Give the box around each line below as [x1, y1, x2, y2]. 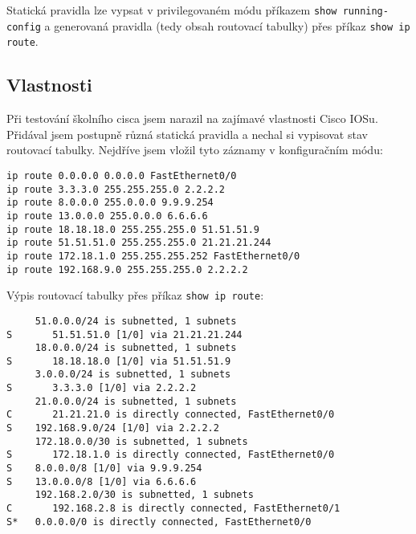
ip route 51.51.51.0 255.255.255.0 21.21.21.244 [6, 237, 271, 249]
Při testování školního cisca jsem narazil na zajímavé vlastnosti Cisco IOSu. [6, 110, 378, 127]
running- [342, 6, 389, 17]
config [6, 21, 41, 33]
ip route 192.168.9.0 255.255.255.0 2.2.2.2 [6, 263, 248, 275]
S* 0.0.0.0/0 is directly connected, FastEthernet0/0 [6, 516, 312, 528]
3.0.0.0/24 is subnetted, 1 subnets [35, 369, 231, 381]
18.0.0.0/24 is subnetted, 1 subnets [35, 342, 237, 354]
